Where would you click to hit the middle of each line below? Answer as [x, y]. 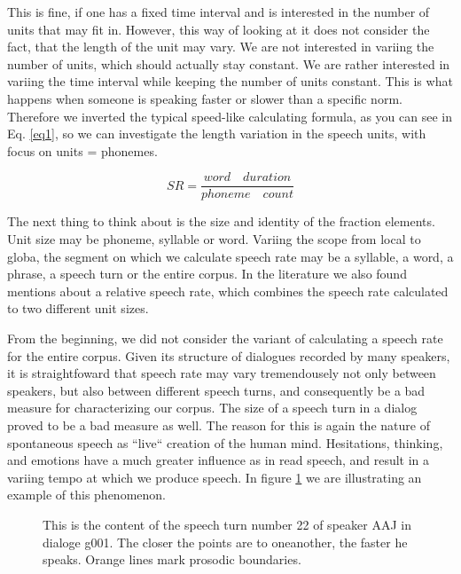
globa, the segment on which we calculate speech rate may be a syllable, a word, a [230, 256]
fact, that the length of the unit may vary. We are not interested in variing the [221, 47]
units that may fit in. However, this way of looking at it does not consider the [219, 29]
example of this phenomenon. [86, 495]
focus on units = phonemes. [82, 150]
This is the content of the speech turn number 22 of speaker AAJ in [227, 524]
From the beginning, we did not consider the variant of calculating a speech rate [225, 338]
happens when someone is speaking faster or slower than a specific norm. [205, 98]
